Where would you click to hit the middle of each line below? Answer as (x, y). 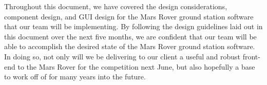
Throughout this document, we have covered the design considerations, (116, 6)
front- (251, 56)
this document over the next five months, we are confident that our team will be (130, 36)
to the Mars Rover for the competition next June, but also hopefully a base (136, 66)
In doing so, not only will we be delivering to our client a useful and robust (122, 56)
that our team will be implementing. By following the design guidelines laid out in (133, 26)
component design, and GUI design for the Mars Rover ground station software (129, 16)
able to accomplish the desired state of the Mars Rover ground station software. (130, 46)
